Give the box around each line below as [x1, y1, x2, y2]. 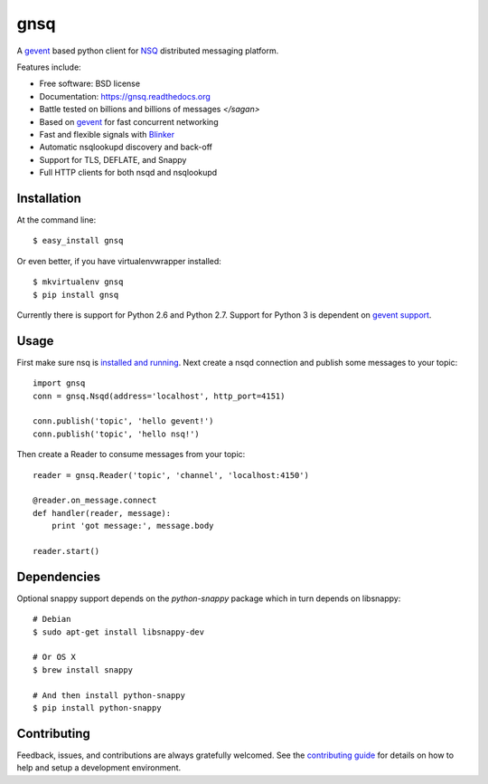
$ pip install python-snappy [33, 703, 162, 712]
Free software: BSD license [39, 78, 140, 90]
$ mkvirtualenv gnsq [33, 277, 124, 287]
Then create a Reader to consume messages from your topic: [16, 449, 246, 460]
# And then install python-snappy [33, 690, 185, 701]
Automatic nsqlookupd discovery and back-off [39, 141, 212, 153]
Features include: [16, 62, 81, 72]
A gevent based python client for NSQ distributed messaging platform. [16, 45, 279, 56]
